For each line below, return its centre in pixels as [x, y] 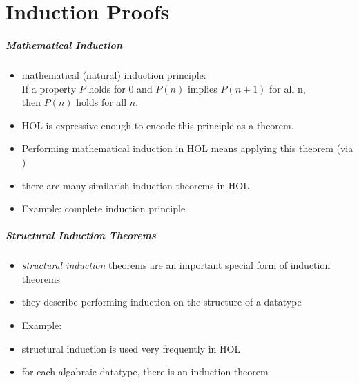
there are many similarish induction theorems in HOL [135, 185]
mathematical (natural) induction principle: [114, 74]
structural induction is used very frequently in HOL [131, 348]
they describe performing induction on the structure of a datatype [162, 302]
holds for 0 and [120, 88]
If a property [49, 88]
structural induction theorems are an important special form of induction [176, 265]
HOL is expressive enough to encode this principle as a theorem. [158, 125]
